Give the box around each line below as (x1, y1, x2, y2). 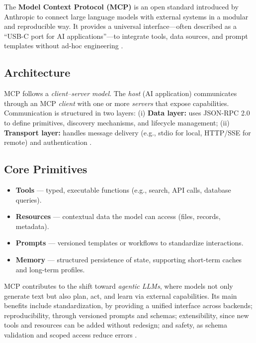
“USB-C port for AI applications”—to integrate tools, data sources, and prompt (4, 30, 248, 41)
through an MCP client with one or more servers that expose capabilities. (4, 98, 229, 108)
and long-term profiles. (15, 264, 85, 274)
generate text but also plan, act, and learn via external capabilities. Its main (4, 290, 237, 301)
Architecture (4, 65, 71, 80)
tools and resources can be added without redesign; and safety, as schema (4, 320, 228, 330)
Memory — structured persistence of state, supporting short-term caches (15, 254, 242, 264)
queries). (15, 194, 42, 205)
